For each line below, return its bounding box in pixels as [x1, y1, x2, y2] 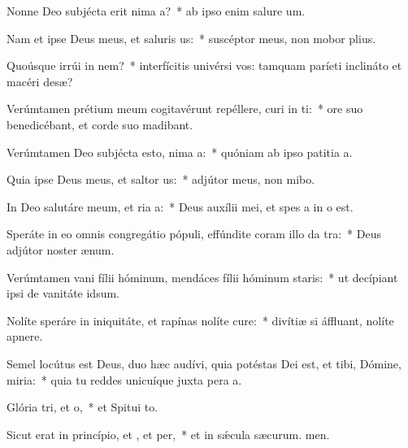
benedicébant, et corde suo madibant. [7, 115, 193, 133]
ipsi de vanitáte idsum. [7, 285, 119, 302]
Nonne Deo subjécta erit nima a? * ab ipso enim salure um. [7, 2, 306, 19]
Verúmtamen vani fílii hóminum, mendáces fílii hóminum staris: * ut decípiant [7, 268, 398, 285]
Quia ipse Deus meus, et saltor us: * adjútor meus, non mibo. [7, 171, 315, 188]
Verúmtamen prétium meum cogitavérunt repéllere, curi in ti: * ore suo [7, 100, 363, 117]
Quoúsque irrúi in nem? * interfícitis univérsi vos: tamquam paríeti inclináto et [7, 57, 402, 74]
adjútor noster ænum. [7, 241, 115, 258]
